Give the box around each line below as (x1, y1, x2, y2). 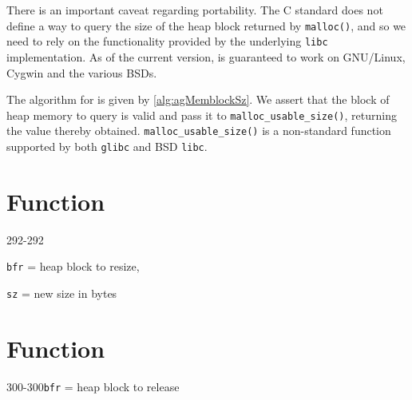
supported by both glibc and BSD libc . (6, 138, 208, 154)
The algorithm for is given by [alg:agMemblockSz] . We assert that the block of (6, 91, 390, 108)
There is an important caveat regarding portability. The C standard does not (6, 2, 383, 18)
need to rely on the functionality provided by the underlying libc (6, 33, 328, 50)
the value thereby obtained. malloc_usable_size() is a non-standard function (6, 122, 391, 139)
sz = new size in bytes (6, 285, 117, 302)
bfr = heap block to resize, (6, 258, 140, 275)
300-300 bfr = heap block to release (6, 378, 180, 394)
